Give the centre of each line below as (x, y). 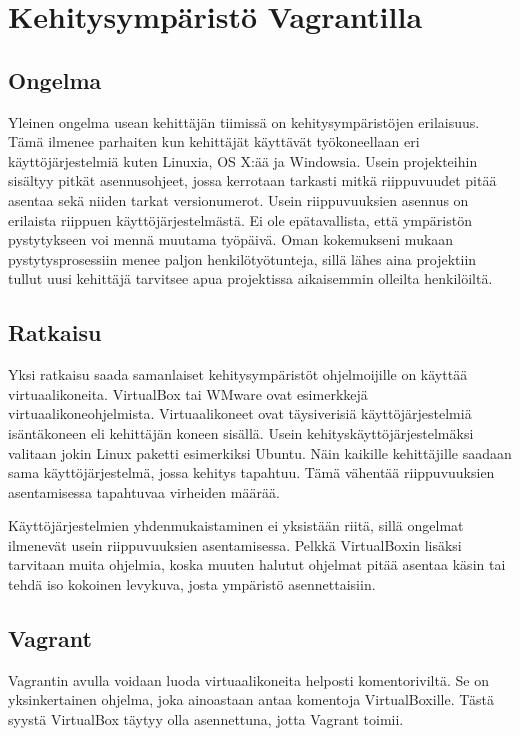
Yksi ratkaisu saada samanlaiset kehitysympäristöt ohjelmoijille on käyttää (238, 374)
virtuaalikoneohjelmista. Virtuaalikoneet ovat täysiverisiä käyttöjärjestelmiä (240, 413)
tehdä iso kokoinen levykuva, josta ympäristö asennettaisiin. (192, 584)
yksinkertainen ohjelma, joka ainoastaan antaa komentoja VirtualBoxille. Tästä (251, 699)
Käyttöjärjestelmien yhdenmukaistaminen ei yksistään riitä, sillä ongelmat (236, 525)
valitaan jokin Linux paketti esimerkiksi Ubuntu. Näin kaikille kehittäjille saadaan (260, 452)
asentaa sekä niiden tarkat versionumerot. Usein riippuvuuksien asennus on (238, 199)
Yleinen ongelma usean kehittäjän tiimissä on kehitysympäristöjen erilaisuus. (244, 121)
